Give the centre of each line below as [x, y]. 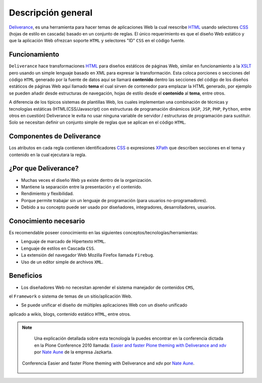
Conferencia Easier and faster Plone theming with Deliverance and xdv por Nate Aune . [108, 363]
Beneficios [25, 276]
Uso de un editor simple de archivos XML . [62, 262]
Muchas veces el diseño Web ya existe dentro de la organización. [87, 180]
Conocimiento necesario [47, 221]
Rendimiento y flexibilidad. [48, 193]
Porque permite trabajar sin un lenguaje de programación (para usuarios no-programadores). [114, 200]
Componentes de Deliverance [55, 136]
